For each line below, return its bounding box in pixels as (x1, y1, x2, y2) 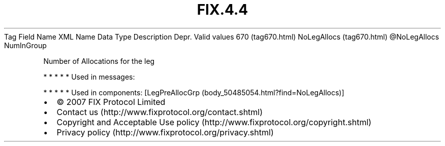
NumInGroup (4, 41, 47, 50)
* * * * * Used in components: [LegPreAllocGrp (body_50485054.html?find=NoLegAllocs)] (43, 88, 344, 97)
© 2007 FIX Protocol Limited (56, 96, 166, 107)
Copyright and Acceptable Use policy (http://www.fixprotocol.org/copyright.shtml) (56, 117, 372, 127)
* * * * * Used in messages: (43, 72, 135, 81)
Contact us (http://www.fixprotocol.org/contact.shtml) (56, 106, 263, 117)
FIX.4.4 (197, 1, 248, 18)
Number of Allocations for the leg (43, 56, 155, 65)
